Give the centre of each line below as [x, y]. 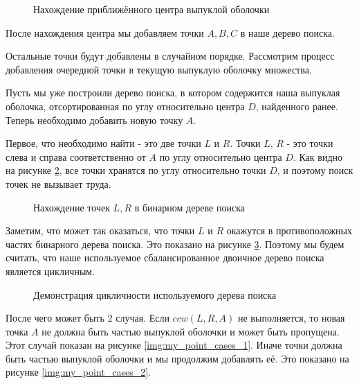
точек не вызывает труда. [58, 183]
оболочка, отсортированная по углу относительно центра [125, 106]
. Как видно [317, 156]
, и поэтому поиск [315, 170]
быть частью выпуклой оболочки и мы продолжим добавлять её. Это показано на [177, 358]
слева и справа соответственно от [76, 156]
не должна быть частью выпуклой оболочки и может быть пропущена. [191, 331]
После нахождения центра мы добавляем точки [105, 32]
